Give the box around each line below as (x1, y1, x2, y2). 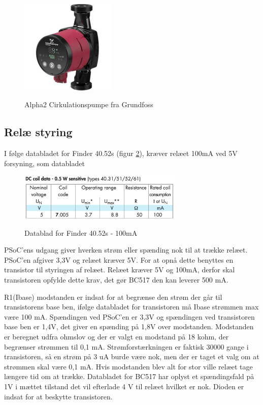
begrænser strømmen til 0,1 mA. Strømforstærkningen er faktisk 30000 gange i (4, 341, 249, 352)
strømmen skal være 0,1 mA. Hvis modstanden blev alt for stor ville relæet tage (4, 361, 253, 371)
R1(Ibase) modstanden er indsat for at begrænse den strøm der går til (4, 291, 222, 302)
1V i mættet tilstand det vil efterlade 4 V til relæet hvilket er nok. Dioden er (4, 381, 244, 391)
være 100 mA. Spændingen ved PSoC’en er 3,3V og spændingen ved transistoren (4, 311, 255, 322)
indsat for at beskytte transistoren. (4, 391, 113, 401)
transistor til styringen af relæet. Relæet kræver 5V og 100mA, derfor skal (4, 264, 235, 275)
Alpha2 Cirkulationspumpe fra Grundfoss (24, 99, 153, 110)
